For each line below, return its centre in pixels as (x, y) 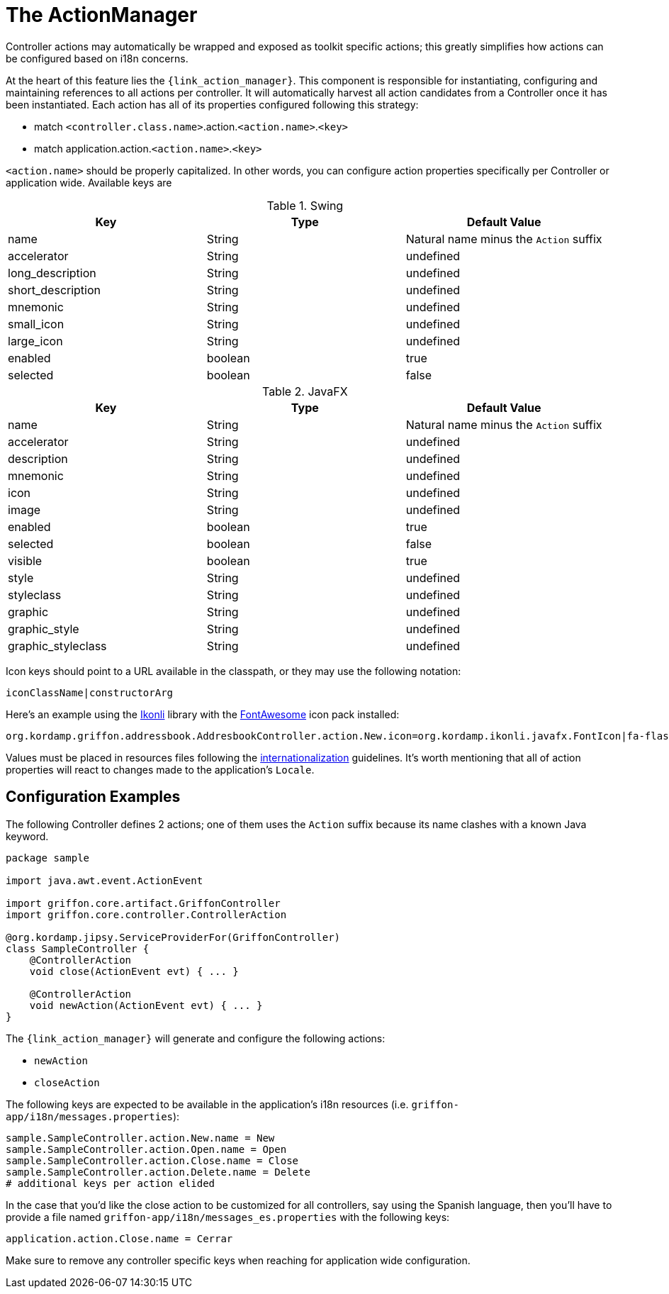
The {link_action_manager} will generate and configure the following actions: (196, 1038)
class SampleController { (78, 948)
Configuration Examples (93, 797)
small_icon (36, 324)
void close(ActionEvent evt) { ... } (134, 971)
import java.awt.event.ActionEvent (105, 880)
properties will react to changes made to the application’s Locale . (160, 769)
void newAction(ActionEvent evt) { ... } (146, 1005)
